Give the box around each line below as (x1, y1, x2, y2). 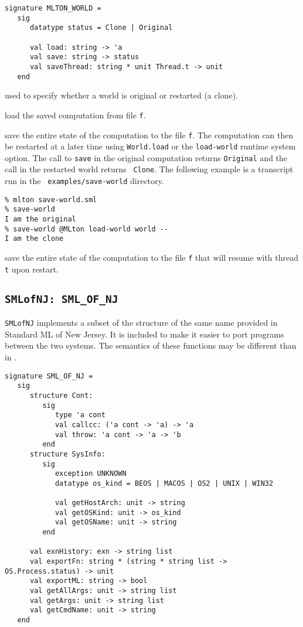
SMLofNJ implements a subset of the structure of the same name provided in (5, 316, 278, 329)
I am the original (5, 215, 76, 224)
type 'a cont (55, 411, 105, 420)
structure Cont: (29, 391, 93, 400)
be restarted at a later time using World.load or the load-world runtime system (5, 140, 296, 152)
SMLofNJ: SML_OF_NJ (5, 292, 118, 305)
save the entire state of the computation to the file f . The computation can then (5, 128, 294, 141)
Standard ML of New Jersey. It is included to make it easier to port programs (5, 328, 284, 340)
